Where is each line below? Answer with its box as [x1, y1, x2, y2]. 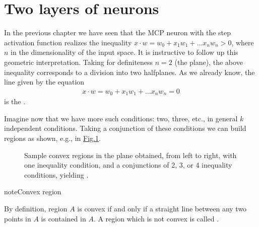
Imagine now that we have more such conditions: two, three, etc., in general [4, 113, 238, 123]
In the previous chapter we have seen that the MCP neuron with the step [4, 27, 231, 38]
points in [4, 213, 31, 223]
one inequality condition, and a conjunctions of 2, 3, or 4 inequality [24, 160, 232, 170]
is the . [4, 96, 26, 107]
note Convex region [4, 186, 61, 197]
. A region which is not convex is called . [93, 213, 219, 223]
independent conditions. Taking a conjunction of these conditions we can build [4, 123, 246, 133]
